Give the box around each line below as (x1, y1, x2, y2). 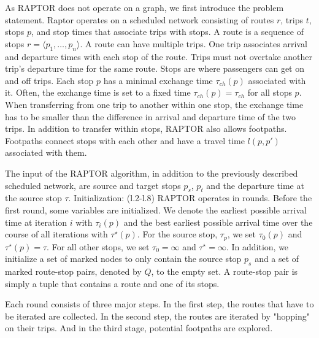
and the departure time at (206, 179, 304, 191)
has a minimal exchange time (103, 74, 213, 86)
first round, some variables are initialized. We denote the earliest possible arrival (5, 203, 307, 216)
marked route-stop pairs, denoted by (5, 264, 142, 277)
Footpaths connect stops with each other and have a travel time (5, 134, 245, 147)
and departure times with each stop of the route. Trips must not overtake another (5, 50, 313, 63)
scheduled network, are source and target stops (5, 179, 181, 191)
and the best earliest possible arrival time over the (123, 215, 313, 228)
